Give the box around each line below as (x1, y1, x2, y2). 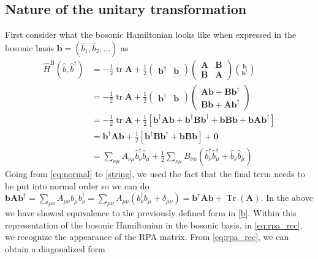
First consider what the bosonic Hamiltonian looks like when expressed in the (5, 28, 297, 41)
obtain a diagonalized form (5, 242, 105, 255)
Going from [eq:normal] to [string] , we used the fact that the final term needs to (5, 167, 305, 180)
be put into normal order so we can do (5, 179, 150, 192)
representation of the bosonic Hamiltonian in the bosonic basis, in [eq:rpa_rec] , (5, 218, 303, 231)
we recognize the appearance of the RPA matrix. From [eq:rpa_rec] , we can (5, 230, 289, 243)
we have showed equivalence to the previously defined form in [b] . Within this (5, 206, 297, 219)
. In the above (260, 191, 313, 204)
